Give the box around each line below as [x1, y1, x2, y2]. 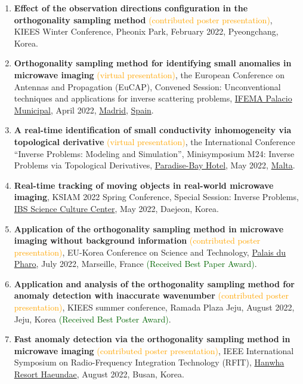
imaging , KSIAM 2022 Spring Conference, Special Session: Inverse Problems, [14, 191, 299, 203]
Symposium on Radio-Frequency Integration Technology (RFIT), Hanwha [14, 356, 285, 368]
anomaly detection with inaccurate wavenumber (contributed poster [14, 289, 289, 302]
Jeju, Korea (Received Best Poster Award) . [14, 312, 171, 325]
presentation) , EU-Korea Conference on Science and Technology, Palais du [14, 245, 286, 258]
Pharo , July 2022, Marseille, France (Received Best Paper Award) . [14, 257, 257, 270]
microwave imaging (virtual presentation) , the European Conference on [14, 68, 285, 81]
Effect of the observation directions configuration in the [14, 2, 248, 14]
